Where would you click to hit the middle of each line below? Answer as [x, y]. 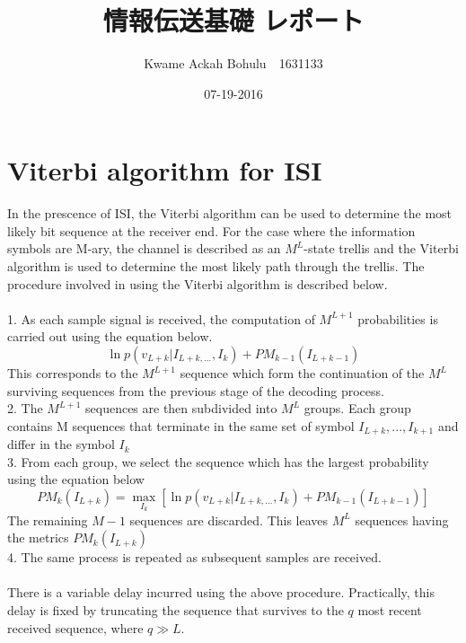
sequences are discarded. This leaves [229, 520]
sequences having [402, 520]
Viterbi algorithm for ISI [165, 170]
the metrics [38, 537]
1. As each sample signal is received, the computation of [161, 318]
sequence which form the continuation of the [302, 373]
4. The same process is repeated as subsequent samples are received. [194, 557]
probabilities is [398, 318]
